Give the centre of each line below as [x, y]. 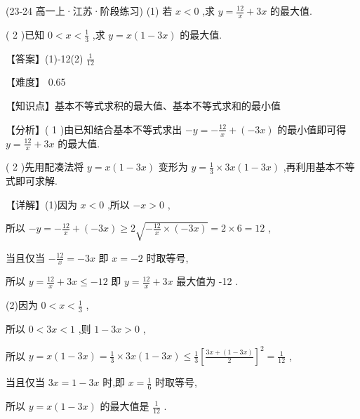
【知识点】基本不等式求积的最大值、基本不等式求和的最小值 [143, 106]
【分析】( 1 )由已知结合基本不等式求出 [94, 129]
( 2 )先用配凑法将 [45, 167]
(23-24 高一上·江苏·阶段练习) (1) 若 [89, 11]
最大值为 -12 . [207, 281]
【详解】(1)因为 [41, 204]
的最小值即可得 [312, 129]
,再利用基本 [309, 167]
